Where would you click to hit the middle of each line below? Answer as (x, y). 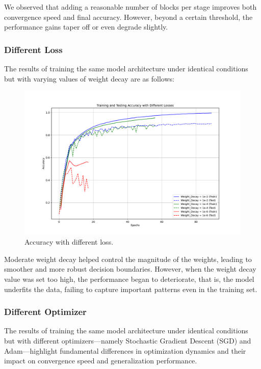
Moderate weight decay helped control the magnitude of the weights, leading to (128, 259)
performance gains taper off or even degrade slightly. (86, 27)
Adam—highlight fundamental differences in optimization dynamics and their (125, 350)
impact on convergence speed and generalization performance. (101, 361)
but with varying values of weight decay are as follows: (89, 78)
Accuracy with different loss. (69, 242)
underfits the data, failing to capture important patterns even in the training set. (131, 289)
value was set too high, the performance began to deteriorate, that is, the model (129, 279)
